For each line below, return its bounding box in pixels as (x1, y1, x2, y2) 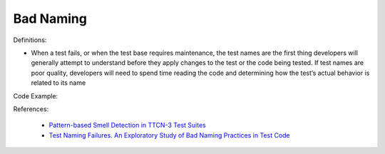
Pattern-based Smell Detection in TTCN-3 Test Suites (48, 121, 206, 130)
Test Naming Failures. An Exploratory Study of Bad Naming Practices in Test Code (48, 130, 290, 139)
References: (13, 104, 49, 113)
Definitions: (13, 36, 47, 44)
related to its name (31, 78, 86, 87)
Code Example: (13, 91, 58, 100)
